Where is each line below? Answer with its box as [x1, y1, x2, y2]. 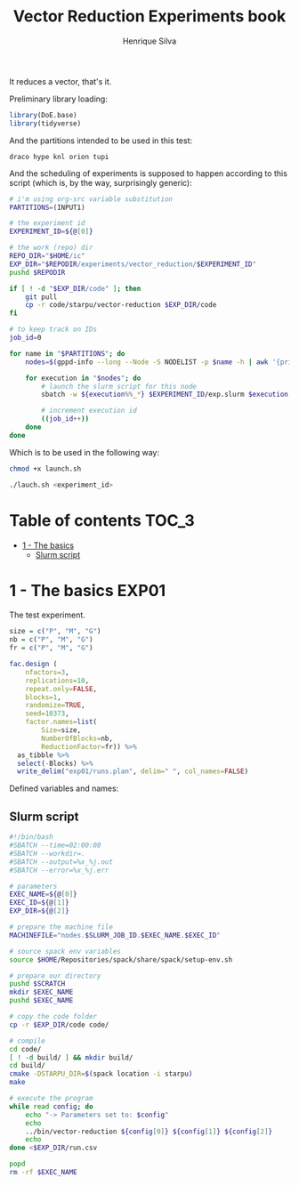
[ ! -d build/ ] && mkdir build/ [9, 1052, 133, 1062]
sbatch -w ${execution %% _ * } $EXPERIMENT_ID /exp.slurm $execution [41, 390, 289, 399]
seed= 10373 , [25, 709, 69, 718]
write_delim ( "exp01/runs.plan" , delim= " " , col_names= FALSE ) [17, 767, 249, 776]
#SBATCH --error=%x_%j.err [9, 866, 109, 875]
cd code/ [9, 1044, 42, 1053]
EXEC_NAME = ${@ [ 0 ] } [9, 890, 77, 899]
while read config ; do [9, 1101, 93, 1111]
